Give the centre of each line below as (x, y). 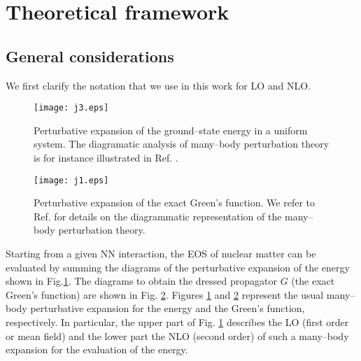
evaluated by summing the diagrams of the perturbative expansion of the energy (178, 267)
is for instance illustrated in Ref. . (106, 158)
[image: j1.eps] (71, 180)
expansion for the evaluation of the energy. (97, 349)
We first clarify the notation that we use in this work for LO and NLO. (158, 85)
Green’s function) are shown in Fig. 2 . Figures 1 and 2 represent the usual (165, 294)
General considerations (90, 56)
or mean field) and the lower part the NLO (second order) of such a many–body (177, 335)
